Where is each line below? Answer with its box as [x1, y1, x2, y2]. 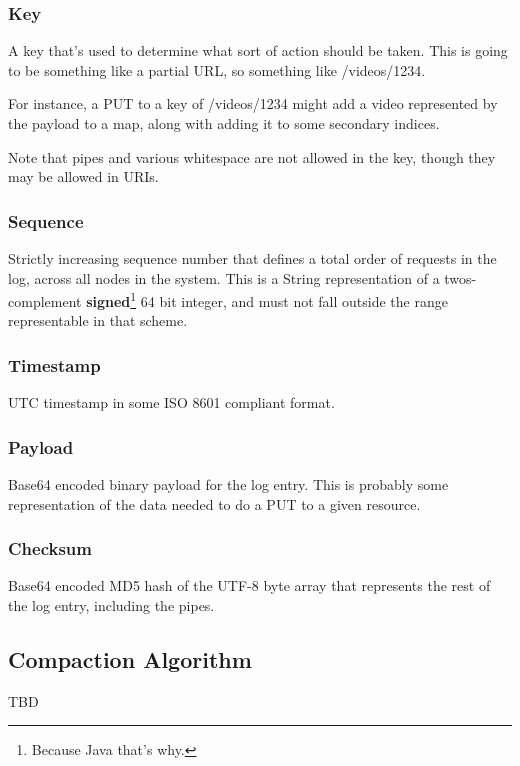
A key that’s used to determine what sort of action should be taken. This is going [8, 40, 508, 61]
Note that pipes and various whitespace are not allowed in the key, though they [8, 146, 496, 167]
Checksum [8, 536, 92, 561]
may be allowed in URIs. [8, 166, 159, 187]
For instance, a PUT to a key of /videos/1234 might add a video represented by [8, 93, 498, 114]
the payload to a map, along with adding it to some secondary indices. [8, 113, 440, 133]
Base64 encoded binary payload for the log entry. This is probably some [8, 474, 449, 495]
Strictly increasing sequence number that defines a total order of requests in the [8, 248, 497, 268]
